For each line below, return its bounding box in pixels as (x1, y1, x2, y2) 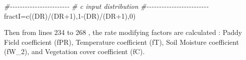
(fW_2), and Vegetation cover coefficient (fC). (4, 46, 145, 57)
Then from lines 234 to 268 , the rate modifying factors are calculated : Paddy (4, 27, 243, 37)
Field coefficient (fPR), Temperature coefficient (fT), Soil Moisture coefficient (4, 36, 239, 47)
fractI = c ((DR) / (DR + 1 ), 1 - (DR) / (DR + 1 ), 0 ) (4, 10, 136, 21)
